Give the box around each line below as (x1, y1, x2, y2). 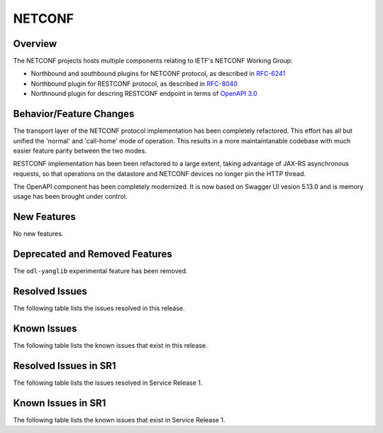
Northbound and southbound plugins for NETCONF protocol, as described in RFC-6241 (30, 70, 286, 78)
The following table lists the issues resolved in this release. (13, 304, 185, 312)
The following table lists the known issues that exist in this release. (13, 341, 208, 350)
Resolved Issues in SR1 (13, 359, 116, 372)
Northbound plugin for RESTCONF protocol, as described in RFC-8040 (30, 79, 238, 88)
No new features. (13, 229, 64, 238)
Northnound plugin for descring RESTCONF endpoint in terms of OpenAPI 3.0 (30, 89, 257, 98)
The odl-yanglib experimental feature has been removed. (13, 267, 188, 275)
